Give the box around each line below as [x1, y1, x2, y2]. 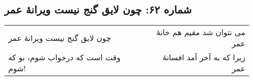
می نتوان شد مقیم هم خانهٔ [156, 27, 245, 38]
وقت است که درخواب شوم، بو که [8, 52, 120, 63]
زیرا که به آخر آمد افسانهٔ [162, 52, 245, 63]
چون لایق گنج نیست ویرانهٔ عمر [8, 32, 111, 43]
